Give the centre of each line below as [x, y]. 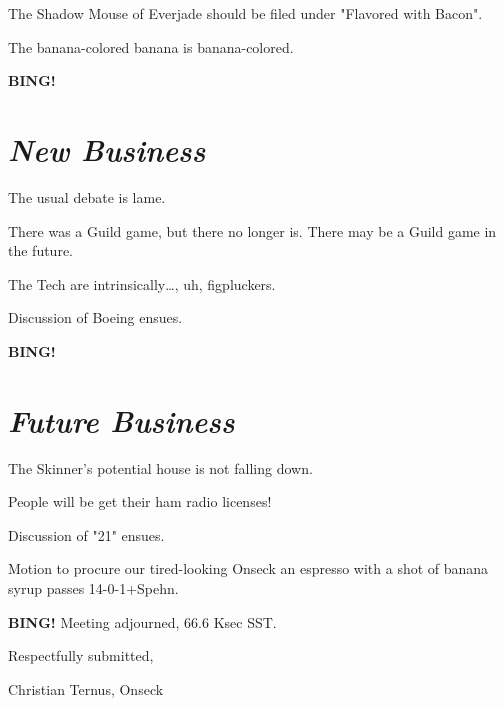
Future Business [121, 420]
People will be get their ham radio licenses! [140, 501]
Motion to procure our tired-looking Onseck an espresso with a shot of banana [248, 568]
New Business [107, 149]
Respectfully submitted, [81, 655]
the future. [41, 250]
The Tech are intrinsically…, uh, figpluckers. [142, 283]
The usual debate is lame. [87, 196]
